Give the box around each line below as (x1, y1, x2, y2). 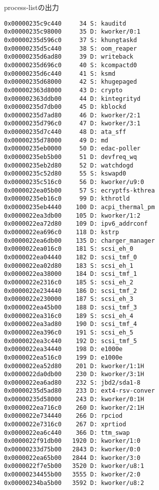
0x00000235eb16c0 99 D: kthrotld (4, 195, 130, 203)
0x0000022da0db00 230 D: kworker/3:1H (4, 371, 144, 378)
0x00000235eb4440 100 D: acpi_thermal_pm (4, 204, 155, 211)
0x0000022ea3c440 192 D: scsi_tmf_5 (4, 337, 137, 345)
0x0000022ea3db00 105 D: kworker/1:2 (4, 212, 141, 219)
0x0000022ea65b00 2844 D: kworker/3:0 (4, 454, 141, 461)
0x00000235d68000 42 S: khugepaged (4, 78, 137, 86)
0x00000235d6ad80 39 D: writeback (4, 53, 133, 61)
